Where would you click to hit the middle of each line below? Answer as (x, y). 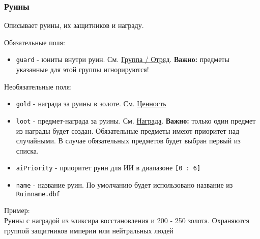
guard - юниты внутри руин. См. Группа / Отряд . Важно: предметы (123, 59)
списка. (27, 150)
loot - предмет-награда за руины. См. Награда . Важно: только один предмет (136, 120)
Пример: (17, 210)
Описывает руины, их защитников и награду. (74, 25)
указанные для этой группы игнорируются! (82, 69)
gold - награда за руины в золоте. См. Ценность (91, 103)
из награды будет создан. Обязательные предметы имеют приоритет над (128, 130)
